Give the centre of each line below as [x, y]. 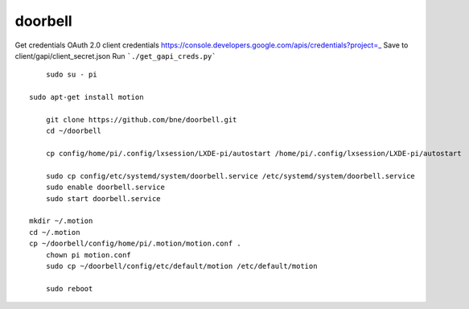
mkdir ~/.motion [61, 221]
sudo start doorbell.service [103, 198]
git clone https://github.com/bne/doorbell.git [141, 119]
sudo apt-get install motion [86, 97]
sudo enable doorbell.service [105, 187]
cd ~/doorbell [74, 131]
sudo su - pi [71, 75]
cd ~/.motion [55, 232]
